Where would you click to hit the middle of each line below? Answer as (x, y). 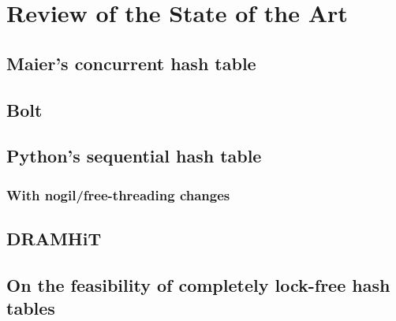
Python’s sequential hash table (134, 156)
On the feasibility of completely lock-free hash (198, 284)
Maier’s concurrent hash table (131, 63)
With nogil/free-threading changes (118, 194)
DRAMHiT (54, 238)
